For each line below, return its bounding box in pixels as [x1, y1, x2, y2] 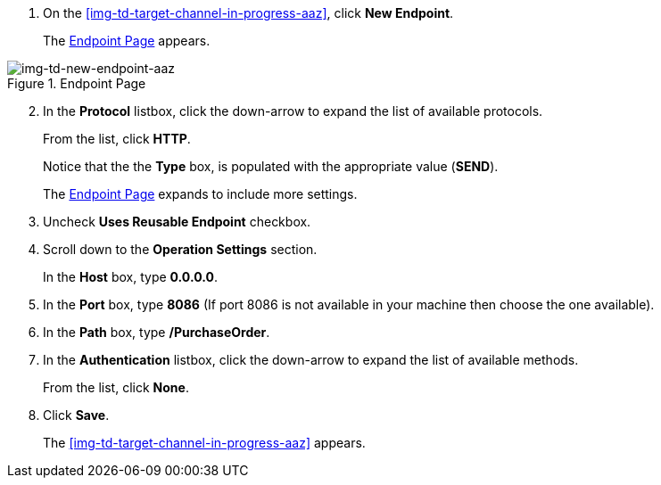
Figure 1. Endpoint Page [7, 76, 146, 91]
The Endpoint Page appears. [43, 33, 211, 48]
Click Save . [43, 407, 110, 423]
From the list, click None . [43, 380, 189, 395]
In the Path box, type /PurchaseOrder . [43, 325, 270, 340]
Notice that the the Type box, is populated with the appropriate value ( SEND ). [43, 159, 499, 174]
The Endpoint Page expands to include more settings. [43, 186, 358, 201]
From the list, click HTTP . [43, 131, 191, 146]
